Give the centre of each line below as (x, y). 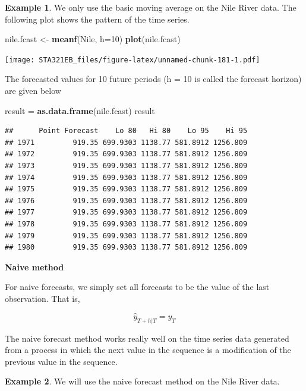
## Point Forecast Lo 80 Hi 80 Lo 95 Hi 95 (126, 131)
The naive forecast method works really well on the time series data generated (147, 338)
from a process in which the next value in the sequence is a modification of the (148, 350)
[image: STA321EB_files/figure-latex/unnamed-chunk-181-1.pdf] (133, 60)
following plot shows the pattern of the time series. (97, 19)
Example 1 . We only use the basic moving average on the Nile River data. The (151, 7)
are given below (33, 91)
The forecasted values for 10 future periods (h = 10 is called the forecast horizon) (153, 79)
